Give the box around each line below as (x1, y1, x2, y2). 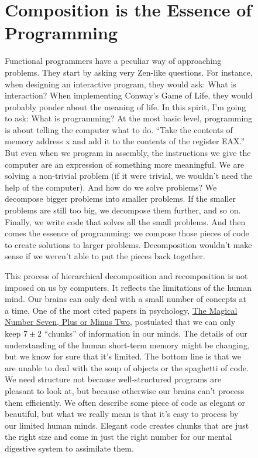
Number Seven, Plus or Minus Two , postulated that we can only (5, 315, 236, 328)
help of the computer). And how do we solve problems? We (5, 181, 217, 193)
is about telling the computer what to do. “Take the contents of (5, 123, 233, 135)
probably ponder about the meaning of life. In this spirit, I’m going (5, 100, 246, 113)
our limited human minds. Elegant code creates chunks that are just (5, 419, 249, 431)
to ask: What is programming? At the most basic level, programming (5, 112, 253, 124)
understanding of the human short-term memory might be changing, (5, 338, 250, 351)
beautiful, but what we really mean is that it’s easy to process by (5, 408, 239, 420)
